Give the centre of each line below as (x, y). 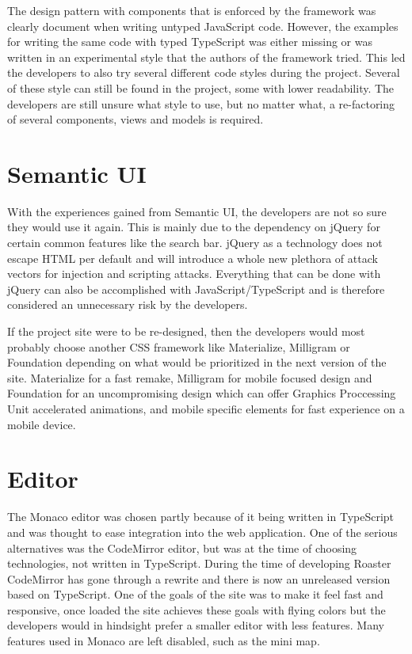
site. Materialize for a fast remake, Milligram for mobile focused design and (190, 377)
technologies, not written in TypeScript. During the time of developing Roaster (199, 563)
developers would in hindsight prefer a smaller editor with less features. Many (196, 625)
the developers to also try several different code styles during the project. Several (204, 72)
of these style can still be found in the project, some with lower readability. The (201, 87)
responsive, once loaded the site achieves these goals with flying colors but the (196, 609)
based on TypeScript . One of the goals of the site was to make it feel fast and (195, 594)
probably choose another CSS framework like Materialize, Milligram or (179, 346)
